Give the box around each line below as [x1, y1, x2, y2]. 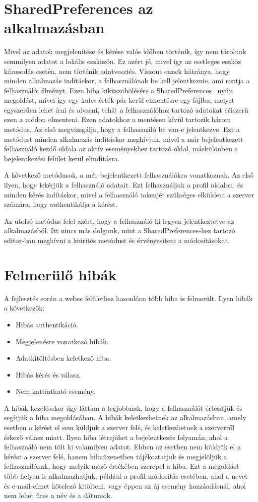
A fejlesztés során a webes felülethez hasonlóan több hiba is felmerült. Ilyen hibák [4, 293, 253, 303]
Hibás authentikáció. [15, 319, 78, 329]
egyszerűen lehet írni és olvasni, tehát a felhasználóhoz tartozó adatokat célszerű [4, 104, 249, 115]
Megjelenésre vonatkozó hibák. [15, 336, 109, 346]
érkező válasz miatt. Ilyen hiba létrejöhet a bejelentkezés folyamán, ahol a [4, 432, 228, 442]
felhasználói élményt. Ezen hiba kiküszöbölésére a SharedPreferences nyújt [4, 85, 234, 95]
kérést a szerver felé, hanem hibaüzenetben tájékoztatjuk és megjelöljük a [4, 451, 227, 461]
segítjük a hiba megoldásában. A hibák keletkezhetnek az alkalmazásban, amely [4, 412, 247, 423]
